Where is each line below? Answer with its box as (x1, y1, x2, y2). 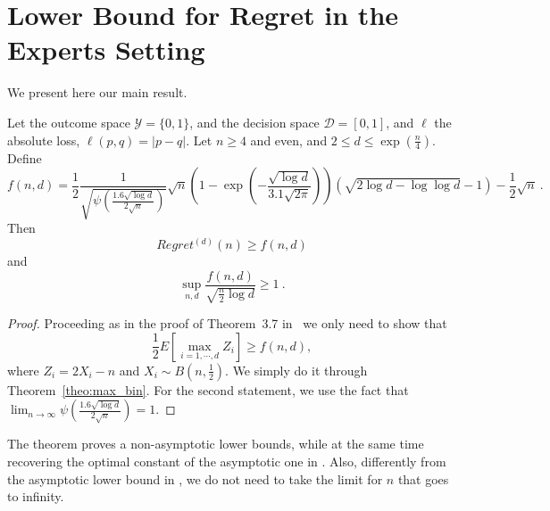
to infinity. (7, 487, 64, 506)
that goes (397, 469, 449, 488)
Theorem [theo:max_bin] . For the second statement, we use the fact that (7, 380, 409, 399)
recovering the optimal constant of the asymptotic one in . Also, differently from (7, 451, 446, 470)
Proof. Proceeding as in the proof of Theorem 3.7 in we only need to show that (7, 314, 447, 333)
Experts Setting (7, 31, 205, 68)
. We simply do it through (225, 360, 368, 379)
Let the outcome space (7, 112, 130, 131)
